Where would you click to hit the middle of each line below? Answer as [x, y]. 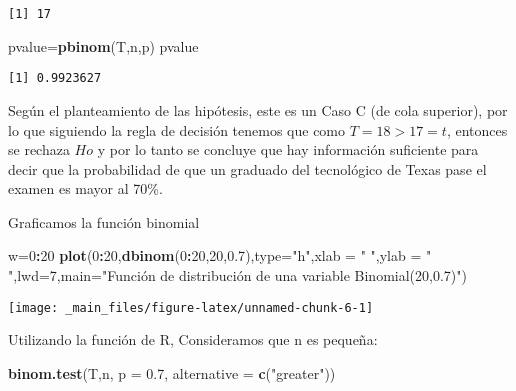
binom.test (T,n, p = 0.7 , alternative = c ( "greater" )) [172, 372]
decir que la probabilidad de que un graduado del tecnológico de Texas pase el [247, 168]
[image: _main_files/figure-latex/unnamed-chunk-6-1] [191, 307]
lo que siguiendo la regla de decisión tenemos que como [177, 129]
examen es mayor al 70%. [85, 188]
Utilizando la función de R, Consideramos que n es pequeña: [193, 339]
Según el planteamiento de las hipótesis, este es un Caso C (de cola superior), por [258, 109]
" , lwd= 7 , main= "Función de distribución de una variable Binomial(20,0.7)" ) [237, 275]
